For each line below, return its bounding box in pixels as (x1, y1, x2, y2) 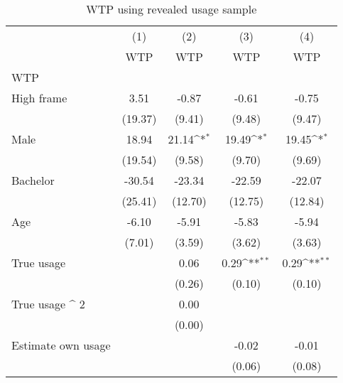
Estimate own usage (11, 337, 111, 353)
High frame (11, 90, 67, 106)
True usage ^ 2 (11, 296, 85, 312)
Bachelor (11, 172, 55, 188)
